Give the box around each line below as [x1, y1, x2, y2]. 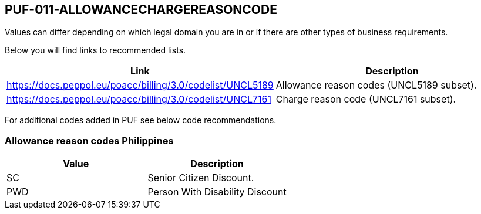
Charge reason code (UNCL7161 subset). [275, 93, 456, 106]
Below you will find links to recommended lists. [5, 45, 186, 56]
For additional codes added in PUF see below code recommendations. [5, 115, 277, 125]
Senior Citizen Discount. [147, 172, 254, 184]
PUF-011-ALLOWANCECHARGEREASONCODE [5, 2, 277, 17]
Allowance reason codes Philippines [5, 134, 174, 147]
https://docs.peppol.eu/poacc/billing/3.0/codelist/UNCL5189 [6, 79, 274, 91]
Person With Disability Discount [147, 186, 287, 198]
